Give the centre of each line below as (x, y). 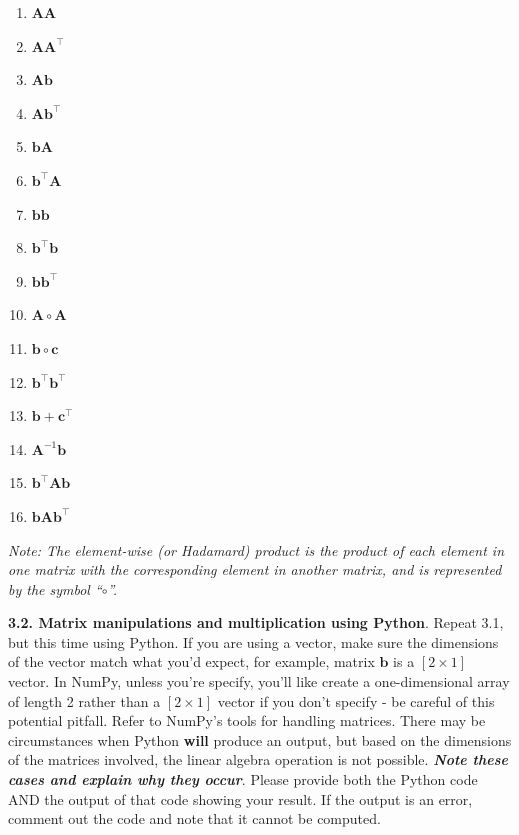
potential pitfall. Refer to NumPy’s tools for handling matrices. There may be (247, 720)
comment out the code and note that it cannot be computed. (194, 818)
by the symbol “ (55, 588)
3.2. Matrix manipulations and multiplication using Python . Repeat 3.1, (256, 622)
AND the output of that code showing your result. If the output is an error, (240, 798)
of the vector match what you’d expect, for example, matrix (191, 661)
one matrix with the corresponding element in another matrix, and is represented (255, 569)
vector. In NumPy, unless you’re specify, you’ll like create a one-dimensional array (259, 681)
